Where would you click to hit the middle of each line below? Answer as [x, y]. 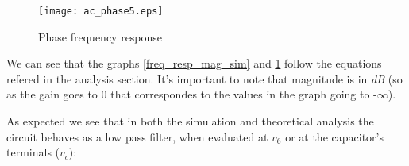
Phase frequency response [100, 36]
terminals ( [33, 152]
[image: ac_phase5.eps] [101, 11]
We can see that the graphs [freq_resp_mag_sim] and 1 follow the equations [194, 63]
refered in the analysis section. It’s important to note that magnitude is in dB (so [204, 78]
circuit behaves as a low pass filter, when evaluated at [137, 136]
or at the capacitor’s [334, 136]
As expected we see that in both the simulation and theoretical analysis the [190, 121]
